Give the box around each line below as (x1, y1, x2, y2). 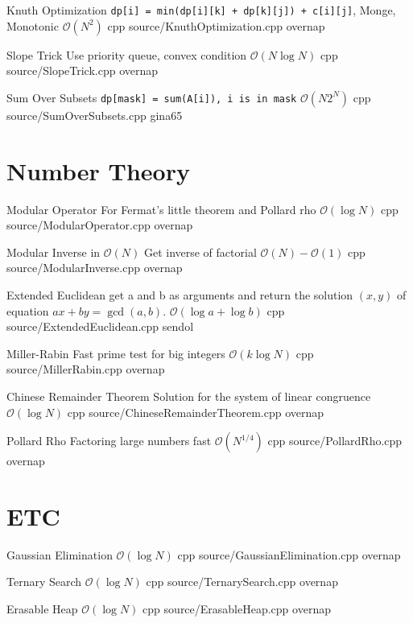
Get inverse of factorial (143, 243, 257, 260)
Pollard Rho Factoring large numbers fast (6, 432, 212, 449)
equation (6, 302, 49, 319)
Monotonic (6, 17, 59, 34)
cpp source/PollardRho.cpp (267, 432, 403, 449)
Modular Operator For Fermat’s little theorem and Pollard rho (6, 200, 316, 217)
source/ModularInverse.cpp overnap (6, 259, 183, 276)
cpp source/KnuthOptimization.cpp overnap (107, 17, 325, 34)
